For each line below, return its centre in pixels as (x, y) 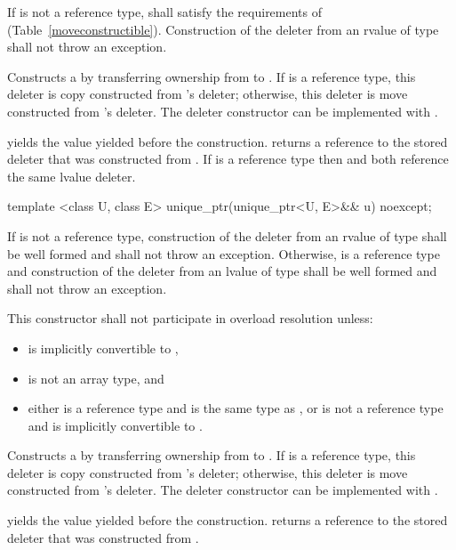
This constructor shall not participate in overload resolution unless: (190, 318)
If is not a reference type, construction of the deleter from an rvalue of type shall (227, 235)
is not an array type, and (96, 378)
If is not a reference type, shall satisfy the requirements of (165, 12)
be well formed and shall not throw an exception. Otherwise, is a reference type (224, 253)
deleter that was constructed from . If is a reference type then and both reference (228, 159)
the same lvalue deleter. (72, 176)
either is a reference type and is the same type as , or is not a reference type (236, 408)
